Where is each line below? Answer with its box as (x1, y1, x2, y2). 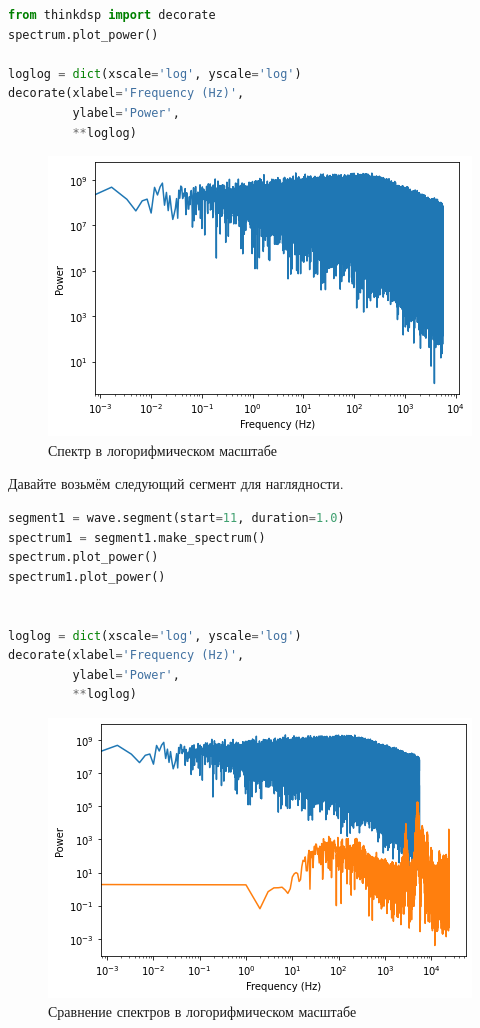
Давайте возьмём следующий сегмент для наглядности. (8, 473, 344, 494)
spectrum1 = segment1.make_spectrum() (8, 530, 266, 545)
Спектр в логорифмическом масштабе (48, 439, 277, 460)
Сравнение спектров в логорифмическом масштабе (48, 1001, 357, 1022)
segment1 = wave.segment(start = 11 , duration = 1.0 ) (8, 510, 345, 525)
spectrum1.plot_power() (8, 569, 166, 584)
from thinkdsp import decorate (8, 8, 216, 22)
